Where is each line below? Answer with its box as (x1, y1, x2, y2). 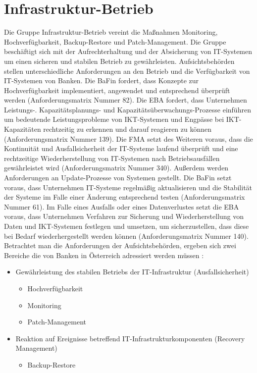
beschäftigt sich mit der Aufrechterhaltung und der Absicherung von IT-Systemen (4, 46, 253, 56)
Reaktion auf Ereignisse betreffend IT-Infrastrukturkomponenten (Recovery (15, 333, 245, 343)
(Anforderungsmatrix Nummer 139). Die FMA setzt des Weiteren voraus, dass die (4, 133, 253, 144)
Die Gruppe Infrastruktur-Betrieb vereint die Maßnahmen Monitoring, (4, 27, 218, 37)
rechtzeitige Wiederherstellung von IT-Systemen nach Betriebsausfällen (4, 153, 220, 163)
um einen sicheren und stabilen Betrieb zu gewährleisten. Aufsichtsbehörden (4, 55, 235, 66)
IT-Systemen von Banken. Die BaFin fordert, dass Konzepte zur (4, 75, 199, 86)
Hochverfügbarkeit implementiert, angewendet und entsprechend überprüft (4, 85, 230, 95)
